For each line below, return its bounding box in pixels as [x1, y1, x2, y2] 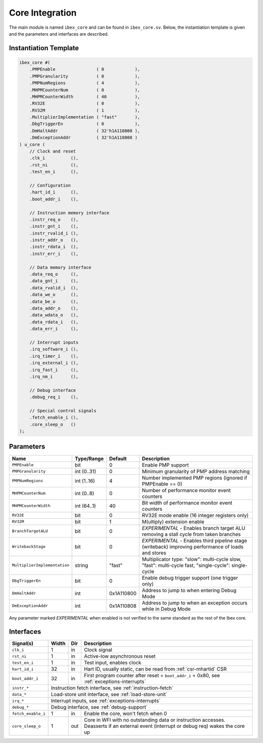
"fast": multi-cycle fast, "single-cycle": [142, 562, 230, 568]
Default [109, 455, 127, 462]
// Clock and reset [29, 149, 76, 154]
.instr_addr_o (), [29, 237, 79, 243]
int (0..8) [75, 490, 94, 497]
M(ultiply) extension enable [142, 518, 205, 525]
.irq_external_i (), [29, 360, 79, 366]
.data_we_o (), [29, 292, 79, 298]
